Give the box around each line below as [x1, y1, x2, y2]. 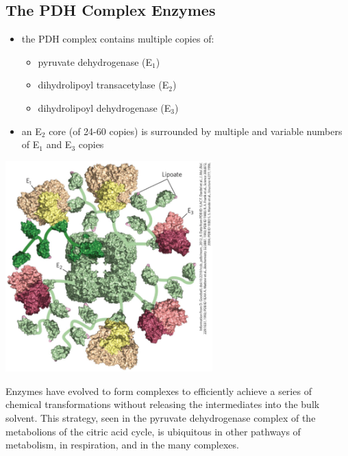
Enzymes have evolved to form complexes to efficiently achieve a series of [5, 383, 312, 398]
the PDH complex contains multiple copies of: [21, 32, 214, 46]
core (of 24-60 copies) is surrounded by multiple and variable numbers [49, 123, 343, 138]
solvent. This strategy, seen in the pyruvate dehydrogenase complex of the [5, 410, 316, 424]
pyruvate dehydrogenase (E [38, 54, 153, 69]
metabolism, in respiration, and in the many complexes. [5, 437, 239, 452]
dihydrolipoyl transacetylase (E [38, 77, 169, 92]
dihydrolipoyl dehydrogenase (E [38, 100, 171, 115]
